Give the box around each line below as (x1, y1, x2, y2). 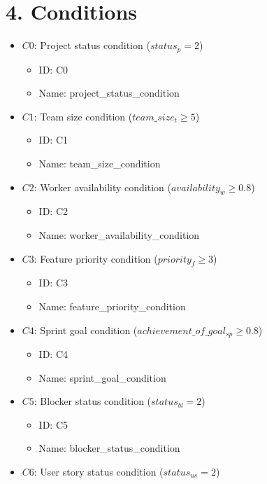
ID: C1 (38, 132, 68, 147)
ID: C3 (38, 275, 68, 290)
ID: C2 (38, 204, 68, 219)
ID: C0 (38, 62, 68, 76)
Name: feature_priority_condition (38, 298, 186, 313)
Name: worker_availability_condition (38, 227, 200, 242)
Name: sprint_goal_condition (38, 370, 166, 385)
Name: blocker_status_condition (38, 441, 180, 455)
